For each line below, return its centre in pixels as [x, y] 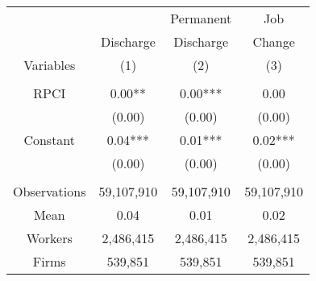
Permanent [201, 18]
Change [274, 41]
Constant [50, 140]
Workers [49, 238]
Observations [50, 191]
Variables [50, 65]
